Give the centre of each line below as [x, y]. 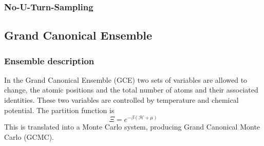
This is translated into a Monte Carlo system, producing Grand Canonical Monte [132, 127]
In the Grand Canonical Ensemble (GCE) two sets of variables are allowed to [126, 79]
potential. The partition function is [59, 110]
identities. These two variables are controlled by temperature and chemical [121, 100]
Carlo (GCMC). [29, 136]
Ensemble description [49, 60]
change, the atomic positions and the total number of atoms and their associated [131, 90]
